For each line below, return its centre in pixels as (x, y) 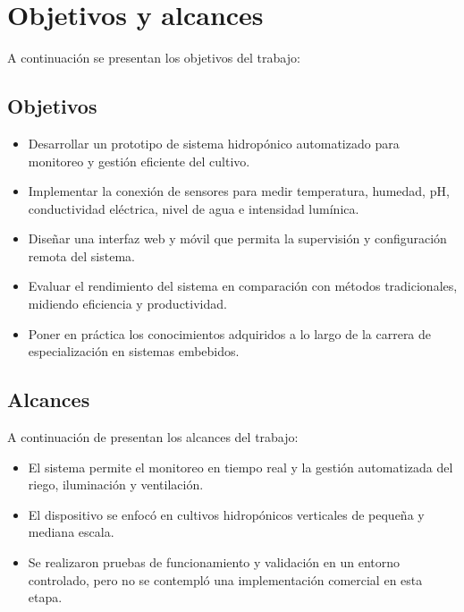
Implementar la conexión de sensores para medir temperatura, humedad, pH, (239, 191)
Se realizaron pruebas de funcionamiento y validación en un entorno (214, 562)
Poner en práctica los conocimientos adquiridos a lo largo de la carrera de (230, 333)
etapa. (45, 597)
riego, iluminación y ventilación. (116, 484)
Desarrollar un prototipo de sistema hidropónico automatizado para (214, 143)
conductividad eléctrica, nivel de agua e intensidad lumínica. (194, 208)
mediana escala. (71, 532)
